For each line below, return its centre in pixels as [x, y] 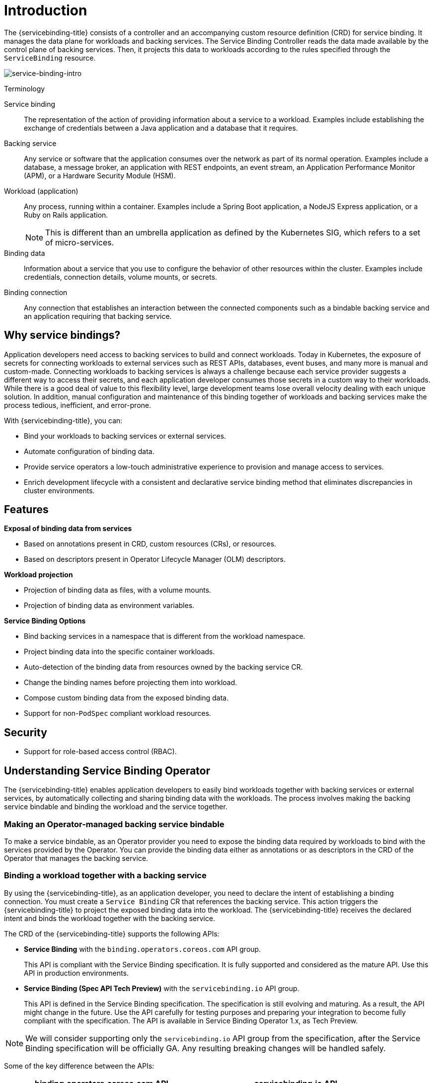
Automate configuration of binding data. [89, 451]
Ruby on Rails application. [66, 215]
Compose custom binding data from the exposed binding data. [126, 698]
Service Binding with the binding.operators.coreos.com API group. [143, 949]
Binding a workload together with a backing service [105, 876]
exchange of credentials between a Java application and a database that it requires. [161, 128]
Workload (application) [41, 191]
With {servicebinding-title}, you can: [63, 420]
